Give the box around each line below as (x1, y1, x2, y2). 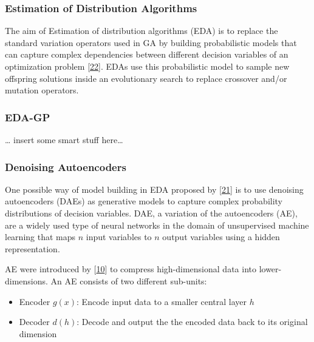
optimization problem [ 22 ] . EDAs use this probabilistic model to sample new (5, 60, 290, 72)
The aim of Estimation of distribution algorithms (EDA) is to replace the (5, 24, 278, 37)
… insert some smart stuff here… (5, 133, 123, 146)
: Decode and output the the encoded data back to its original (77, 315, 308, 328)
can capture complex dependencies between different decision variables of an (5, 48, 288, 61)
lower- (259, 263, 282, 275)
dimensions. (5, 274, 48, 287)
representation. (5, 242, 60, 255)
